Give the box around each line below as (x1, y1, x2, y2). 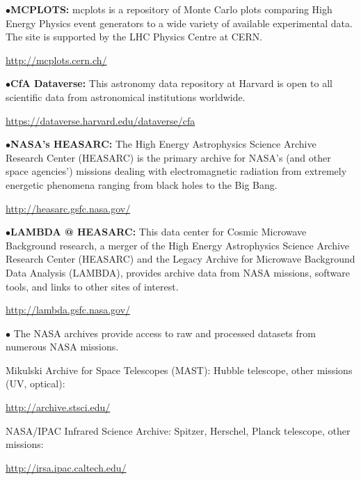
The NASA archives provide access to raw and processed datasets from (13, 325, 316, 340)
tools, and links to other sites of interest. (6, 279, 179, 293)
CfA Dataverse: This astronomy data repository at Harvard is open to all (10, 76, 332, 91)
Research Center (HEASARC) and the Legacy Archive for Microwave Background (6, 251, 355, 266)
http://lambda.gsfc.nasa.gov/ (6, 302, 131, 317)
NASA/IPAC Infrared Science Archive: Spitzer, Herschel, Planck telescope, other (6, 423, 351, 438)
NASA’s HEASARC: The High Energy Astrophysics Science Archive (10, 137, 316, 151)
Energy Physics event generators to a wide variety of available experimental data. (6, 15, 353, 30)
